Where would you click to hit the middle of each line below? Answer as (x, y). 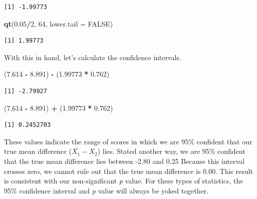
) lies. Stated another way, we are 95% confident (171, 151)
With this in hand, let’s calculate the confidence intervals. (93, 57)
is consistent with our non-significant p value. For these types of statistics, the (124, 181)
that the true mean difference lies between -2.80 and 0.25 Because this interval (124, 161)
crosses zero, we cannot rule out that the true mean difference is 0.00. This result (128, 171)
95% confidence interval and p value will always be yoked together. (106, 190)
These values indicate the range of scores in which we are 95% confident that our (128, 141)
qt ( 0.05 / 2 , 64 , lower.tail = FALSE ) (59, 23)
